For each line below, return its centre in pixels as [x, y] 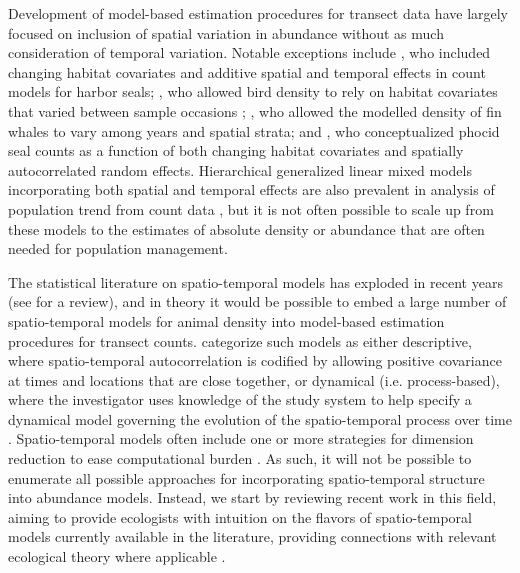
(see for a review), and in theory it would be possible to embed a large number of [257, 301]
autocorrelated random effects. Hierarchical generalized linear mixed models [240, 169]
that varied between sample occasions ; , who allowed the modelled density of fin [255, 110]
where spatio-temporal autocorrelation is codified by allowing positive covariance [255, 360]
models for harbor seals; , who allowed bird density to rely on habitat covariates [253, 91]
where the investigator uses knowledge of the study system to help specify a [240, 399]
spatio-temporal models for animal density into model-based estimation [226, 320]
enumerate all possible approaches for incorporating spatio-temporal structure [246, 477]
